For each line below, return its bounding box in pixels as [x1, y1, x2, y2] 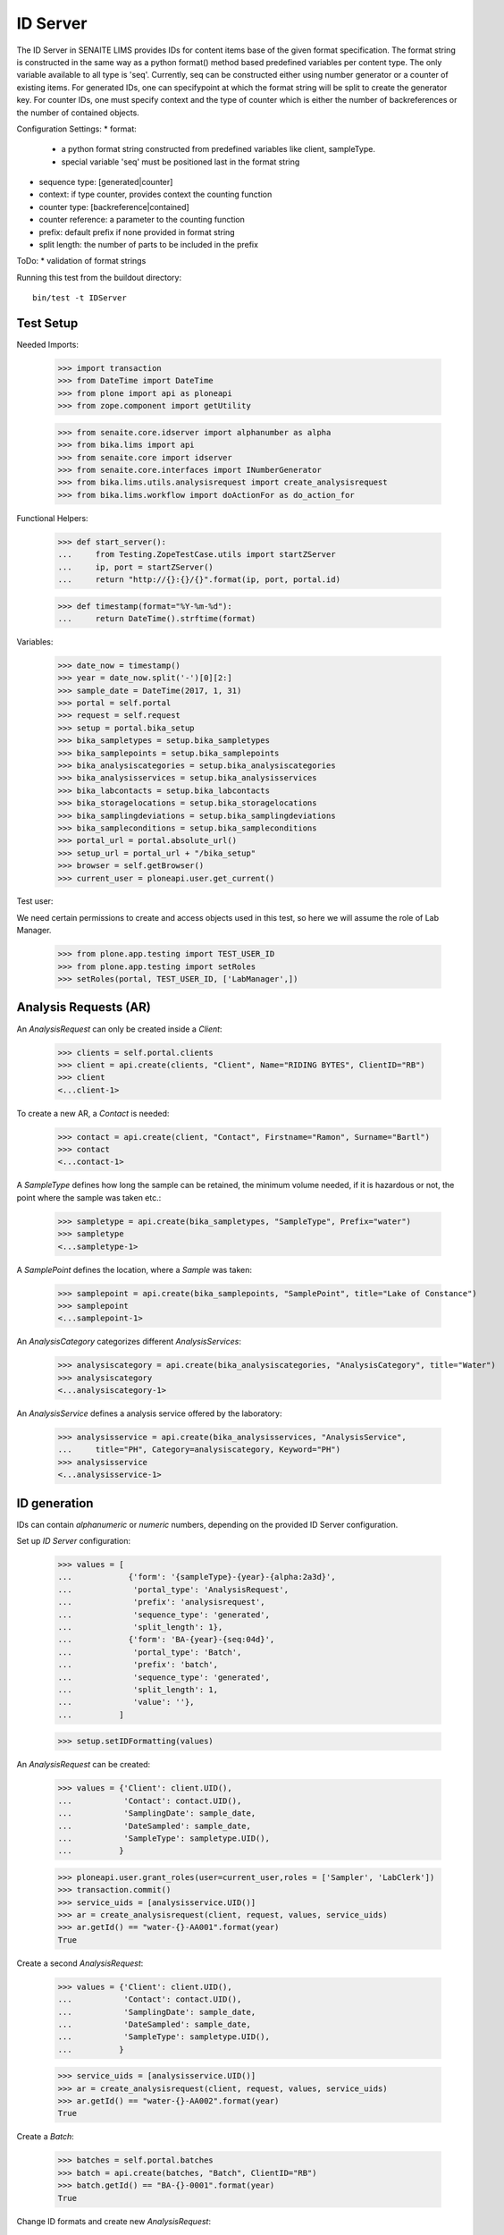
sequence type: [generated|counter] [38, 177, 173, 188]
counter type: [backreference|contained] [38, 201, 189, 212]
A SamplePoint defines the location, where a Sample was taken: [16, 1264, 252, 1275]
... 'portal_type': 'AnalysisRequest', [57, 1584, 290, 1595]
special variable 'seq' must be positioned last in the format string [61, 156, 300, 167]
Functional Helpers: [16, 512, 88, 523]
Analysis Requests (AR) [16, 999, 151, 1015]
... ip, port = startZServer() [57, 561, 214, 572]
